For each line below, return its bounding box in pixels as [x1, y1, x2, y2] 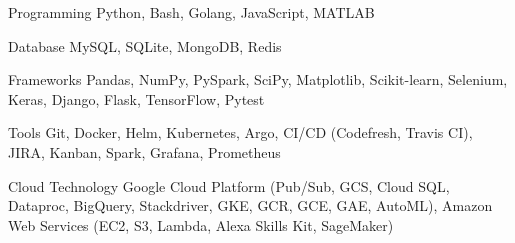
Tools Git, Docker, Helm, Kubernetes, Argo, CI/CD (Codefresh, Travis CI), [8, 122, 473, 143]
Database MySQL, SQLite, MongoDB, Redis [8, 35, 282, 56]
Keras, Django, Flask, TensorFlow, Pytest [8, 88, 265, 109]
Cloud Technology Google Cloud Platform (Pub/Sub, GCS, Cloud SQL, [8, 175, 450, 196]
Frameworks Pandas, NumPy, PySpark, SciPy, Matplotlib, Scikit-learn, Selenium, [8, 69, 508, 90]
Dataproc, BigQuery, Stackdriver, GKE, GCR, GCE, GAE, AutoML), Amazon [8, 195, 493, 216]
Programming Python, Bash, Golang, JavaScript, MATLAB [8, 2, 375, 22]
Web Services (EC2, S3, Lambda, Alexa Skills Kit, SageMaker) [8, 214, 394, 235]
